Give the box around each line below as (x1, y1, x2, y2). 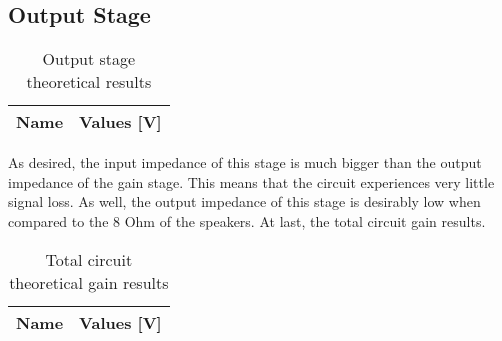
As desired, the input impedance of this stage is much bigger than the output (8, 152, 482, 173)
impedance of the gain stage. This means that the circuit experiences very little (8, 171, 495, 192)
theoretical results (26, 70, 152, 94)
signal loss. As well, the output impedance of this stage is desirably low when (8, 191, 481, 212)
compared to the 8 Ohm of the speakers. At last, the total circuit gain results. (8, 210, 486, 231)
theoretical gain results (9, 270, 169, 294)
